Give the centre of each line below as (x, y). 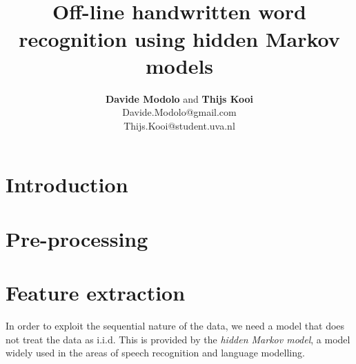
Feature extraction (96, 293)
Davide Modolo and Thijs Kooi (179, 98)
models (179, 65)
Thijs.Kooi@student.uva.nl (179, 125)
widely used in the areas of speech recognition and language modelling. (155, 353)
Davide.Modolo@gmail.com (179, 112)
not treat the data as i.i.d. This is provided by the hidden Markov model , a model (178, 339)
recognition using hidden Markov (179, 38)
